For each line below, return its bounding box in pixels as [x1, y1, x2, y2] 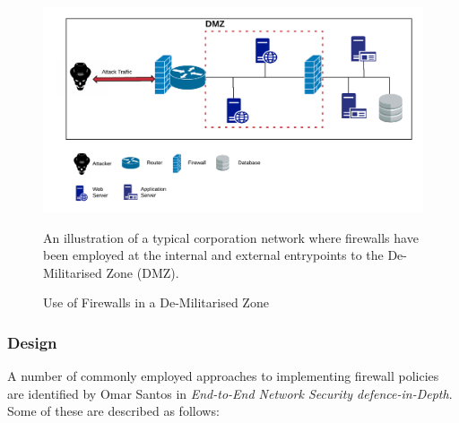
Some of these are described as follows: [7, 401, 220, 420]
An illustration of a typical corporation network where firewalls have [43, 228, 419, 246]
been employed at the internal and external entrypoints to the [43, 246, 384, 264]
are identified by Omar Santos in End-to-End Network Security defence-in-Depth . [7, 384, 453, 402]
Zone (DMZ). [106, 263, 179, 281]
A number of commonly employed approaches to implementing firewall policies [7, 367, 439, 385]
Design [7, 331, 57, 353]
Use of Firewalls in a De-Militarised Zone [43, 293, 269, 312]
